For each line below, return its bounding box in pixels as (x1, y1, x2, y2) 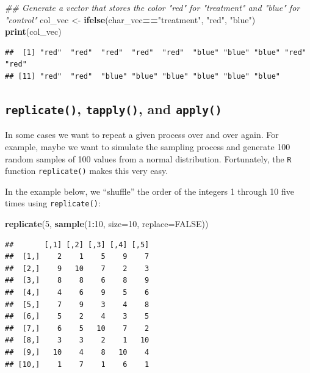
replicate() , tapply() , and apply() (5, 99, 222, 118)
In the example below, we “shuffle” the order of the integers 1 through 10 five (5, 184, 294, 197)
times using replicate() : (5, 197, 101, 209)
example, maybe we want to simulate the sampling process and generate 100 (5, 140, 290, 153)
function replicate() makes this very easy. (5, 164, 168, 177)
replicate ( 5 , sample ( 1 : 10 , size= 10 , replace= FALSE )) (5, 217, 209, 230)
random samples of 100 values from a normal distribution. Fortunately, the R (5, 152, 292, 165)
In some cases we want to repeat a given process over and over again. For (5, 128, 279, 141)
